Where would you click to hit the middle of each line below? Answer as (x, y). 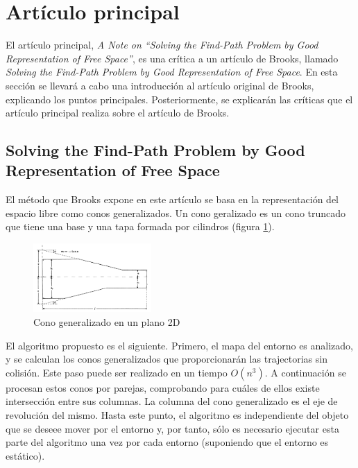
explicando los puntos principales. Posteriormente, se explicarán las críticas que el (179, 99)
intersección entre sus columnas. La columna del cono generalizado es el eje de (172, 401)
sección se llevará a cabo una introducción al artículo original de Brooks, (160, 85)
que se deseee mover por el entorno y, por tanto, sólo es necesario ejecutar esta (172, 428)
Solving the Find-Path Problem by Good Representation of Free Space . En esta (172, 72)
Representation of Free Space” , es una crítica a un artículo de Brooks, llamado (172, 58)
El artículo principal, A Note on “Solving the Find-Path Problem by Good (162, 45)
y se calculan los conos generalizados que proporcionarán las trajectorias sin (167, 359)
